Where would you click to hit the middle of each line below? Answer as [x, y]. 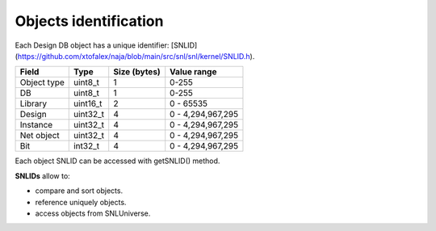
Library [34, 103]
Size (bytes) [137, 72]
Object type [42, 82]
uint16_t [88, 103]
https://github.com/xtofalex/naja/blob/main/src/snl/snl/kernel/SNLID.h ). [136, 56]
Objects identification [89, 21]
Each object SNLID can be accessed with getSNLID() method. [117, 161]
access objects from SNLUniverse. [93, 213]
